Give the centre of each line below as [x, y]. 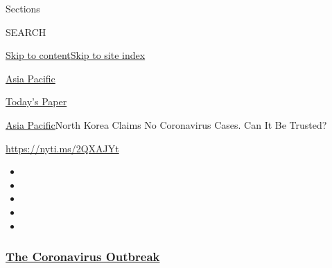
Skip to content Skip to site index [76, 55]
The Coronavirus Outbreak [83, 257]
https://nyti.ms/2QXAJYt [62, 148]
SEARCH [26, 32]
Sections [23, 8]
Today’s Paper [36, 101]
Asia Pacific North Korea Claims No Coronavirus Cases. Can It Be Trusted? [166, 124]
